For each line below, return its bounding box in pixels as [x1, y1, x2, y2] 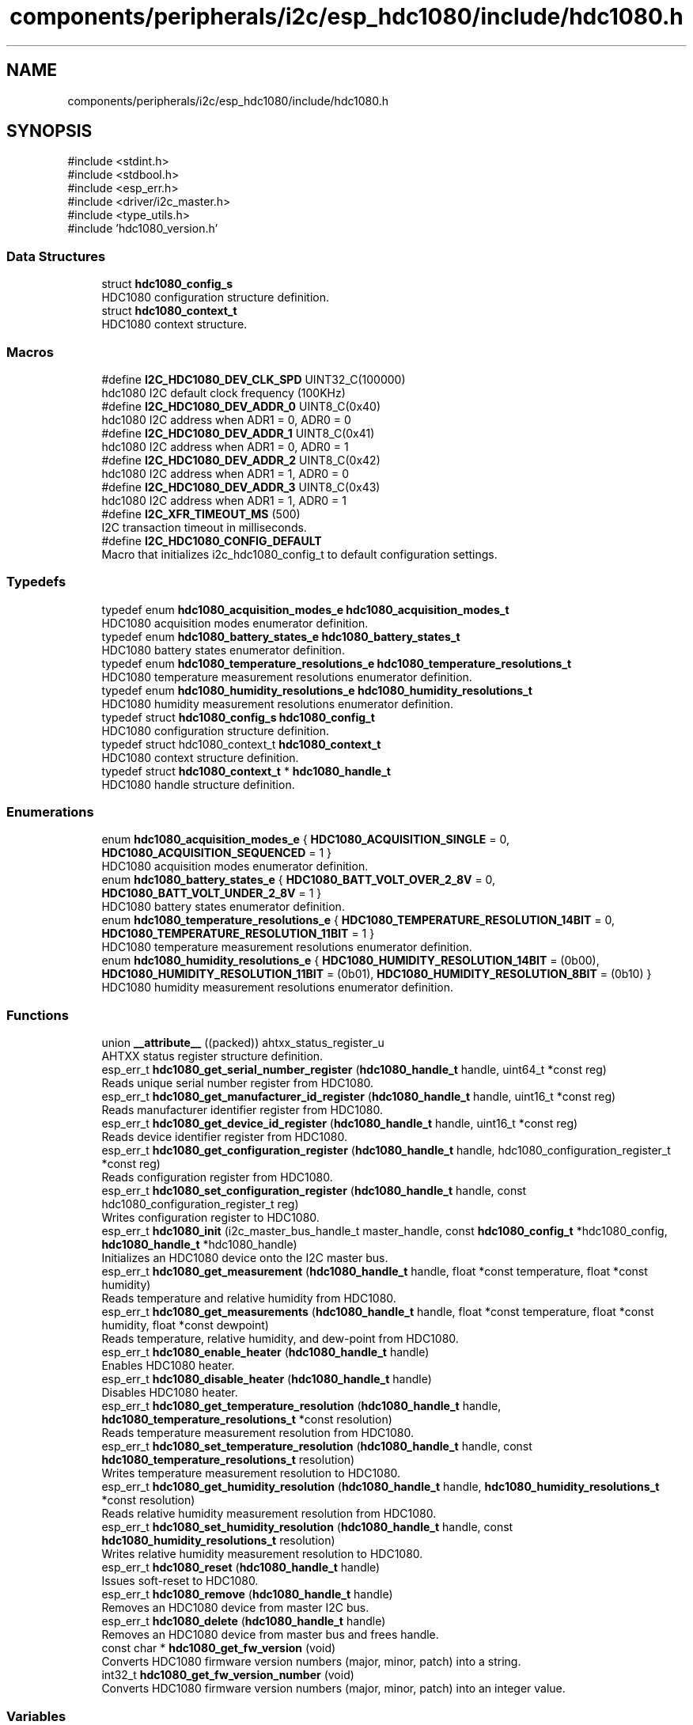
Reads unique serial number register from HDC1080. [101, 1076, 374, 1090]
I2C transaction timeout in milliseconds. [101, 520, 307, 534]
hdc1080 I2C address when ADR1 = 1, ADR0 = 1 [101, 493, 346, 507]
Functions [6, 1007, 69, 1023]
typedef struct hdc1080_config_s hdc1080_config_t [101, 710, 375, 724]
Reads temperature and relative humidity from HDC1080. [101, 1291, 396, 1306]
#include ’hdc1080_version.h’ [67, 222, 218, 236]
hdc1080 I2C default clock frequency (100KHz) [101, 385, 346, 400]
